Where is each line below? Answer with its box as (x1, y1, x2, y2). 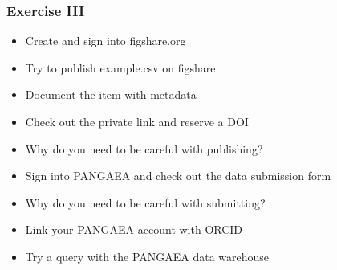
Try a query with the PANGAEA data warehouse (25, 247, 270, 264)
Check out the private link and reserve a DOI (25, 113, 249, 129)
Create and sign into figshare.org (25, 32, 186, 49)
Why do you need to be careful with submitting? (25, 194, 266, 211)
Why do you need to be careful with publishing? (25, 140, 263, 157)
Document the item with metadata (25, 86, 197, 103)
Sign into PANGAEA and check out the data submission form (25, 167, 331, 184)
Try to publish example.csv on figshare (25, 59, 216, 76)
